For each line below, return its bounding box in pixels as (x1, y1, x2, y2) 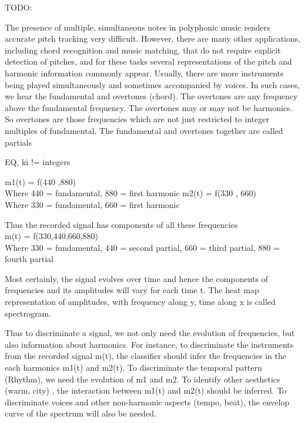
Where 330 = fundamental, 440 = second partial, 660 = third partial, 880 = (5, 241, 280, 253)
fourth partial (5, 253, 53, 265)
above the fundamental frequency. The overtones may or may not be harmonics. (5, 101, 293, 113)
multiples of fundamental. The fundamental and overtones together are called (5, 124, 283, 136)
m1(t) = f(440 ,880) (5, 175, 76, 187)
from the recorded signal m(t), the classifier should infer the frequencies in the (5, 350, 286, 362)
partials (5, 136, 32, 148)
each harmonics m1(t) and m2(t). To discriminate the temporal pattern (5, 361, 262, 374)
